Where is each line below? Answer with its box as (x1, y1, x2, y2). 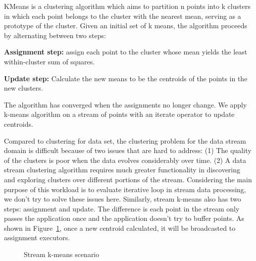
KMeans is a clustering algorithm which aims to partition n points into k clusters (4, 1, 251, 11)
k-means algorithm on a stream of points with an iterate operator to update (4, 109, 235, 119)
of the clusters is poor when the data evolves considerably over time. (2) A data (4, 155, 246, 165)
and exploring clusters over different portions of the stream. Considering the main (4, 174, 252, 184)
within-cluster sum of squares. (4, 56, 95, 66)
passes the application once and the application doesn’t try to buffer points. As (4, 213, 245, 223)
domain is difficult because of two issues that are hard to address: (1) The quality (4, 145, 252, 156)
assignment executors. (4, 232, 70, 243)
